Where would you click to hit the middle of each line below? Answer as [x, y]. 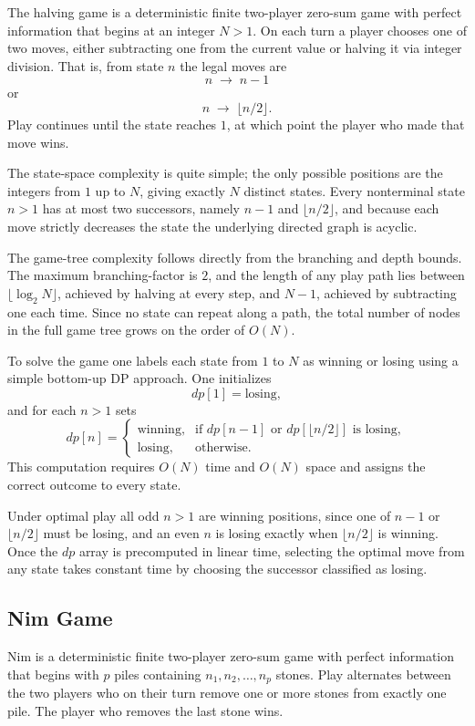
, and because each [387, 208]
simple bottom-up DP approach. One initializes [139, 378]
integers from [44, 190]
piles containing [158, 674]
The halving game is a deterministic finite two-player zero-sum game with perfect [235, 12]
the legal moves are [233, 65]
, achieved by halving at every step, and [169, 292]
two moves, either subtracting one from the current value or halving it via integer [235, 48]
